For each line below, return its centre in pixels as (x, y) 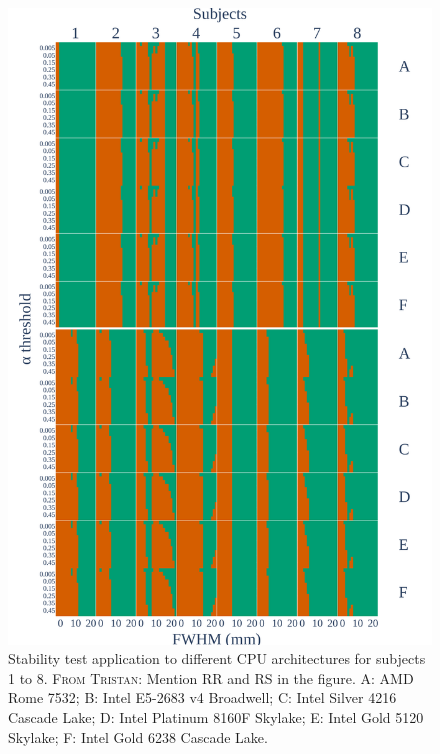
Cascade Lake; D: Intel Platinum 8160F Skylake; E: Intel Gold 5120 (216, 716)
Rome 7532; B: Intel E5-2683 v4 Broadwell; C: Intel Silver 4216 (202, 697)
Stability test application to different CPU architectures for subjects (217, 658)
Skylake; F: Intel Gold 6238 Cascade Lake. (138, 736)
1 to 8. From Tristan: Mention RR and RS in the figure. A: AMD (211, 677)
